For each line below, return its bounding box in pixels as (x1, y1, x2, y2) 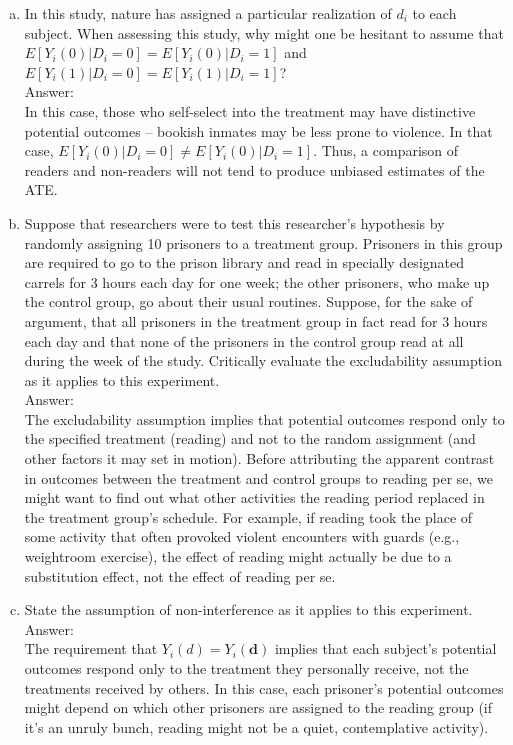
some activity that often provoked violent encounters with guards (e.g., (24, 526, 460, 547)
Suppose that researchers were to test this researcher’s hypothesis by (24, 212, 445, 233)
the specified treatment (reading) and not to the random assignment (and (24, 428, 476, 449)
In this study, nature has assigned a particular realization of (24, 3, 392, 23)
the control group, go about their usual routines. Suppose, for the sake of (24, 291, 473, 312)
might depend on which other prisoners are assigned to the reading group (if (24, 697, 493, 718)
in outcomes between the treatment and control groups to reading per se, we (24, 467, 494, 488)
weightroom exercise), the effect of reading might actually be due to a (24, 546, 452, 567)
